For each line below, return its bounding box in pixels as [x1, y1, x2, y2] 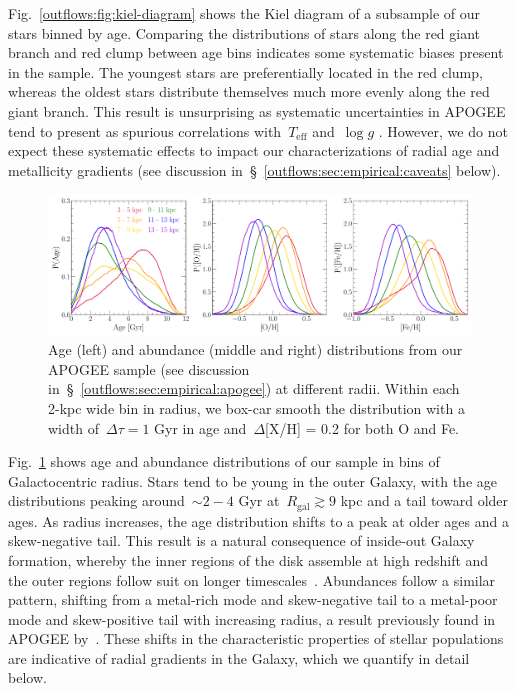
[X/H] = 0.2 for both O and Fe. [265, 417, 460, 438]
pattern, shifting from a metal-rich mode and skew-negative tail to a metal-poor [8, 589, 498, 610]
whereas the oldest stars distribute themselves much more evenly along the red [8, 81, 490, 102]
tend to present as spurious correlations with [8, 120, 282, 141]
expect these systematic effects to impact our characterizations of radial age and [8, 140, 500, 161]
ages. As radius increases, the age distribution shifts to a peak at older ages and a [8, 510, 509, 531]
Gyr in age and [154, 417, 247, 438]
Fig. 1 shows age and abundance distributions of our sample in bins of [8, 451, 440, 472]
